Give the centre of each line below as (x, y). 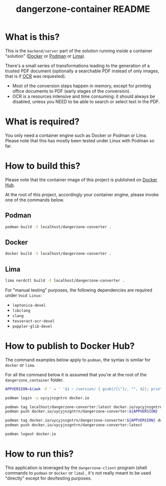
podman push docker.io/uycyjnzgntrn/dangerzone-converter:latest (74, 425)
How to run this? (40, 454)
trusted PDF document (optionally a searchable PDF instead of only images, (82, 71)
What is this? (33, 37)
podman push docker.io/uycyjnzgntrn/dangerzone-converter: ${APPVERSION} (82, 412)
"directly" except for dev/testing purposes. (49, 478)
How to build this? (43, 166)
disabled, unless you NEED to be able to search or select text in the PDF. (86, 101)
